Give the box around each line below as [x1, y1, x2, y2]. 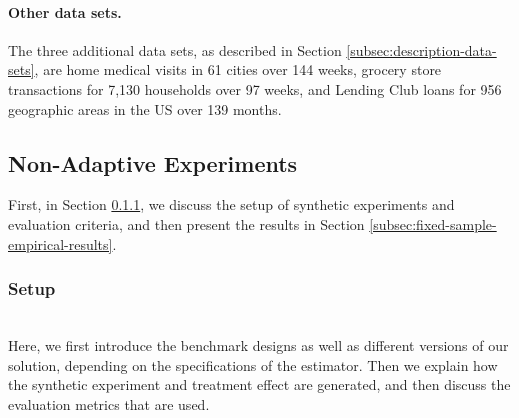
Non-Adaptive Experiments [8, 147, 298, 178]
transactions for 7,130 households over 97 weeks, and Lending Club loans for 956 [8, 78, 502, 99]
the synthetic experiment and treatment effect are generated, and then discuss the [8, 374, 511, 395]
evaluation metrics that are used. [8, 393, 210, 414]
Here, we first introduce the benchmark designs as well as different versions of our [8, 334, 509, 355]
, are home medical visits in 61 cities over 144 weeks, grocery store [34, 59, 442, 80]
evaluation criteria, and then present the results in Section [8, 213, 365, 234]
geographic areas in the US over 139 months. [8, 98, 282, 119]
